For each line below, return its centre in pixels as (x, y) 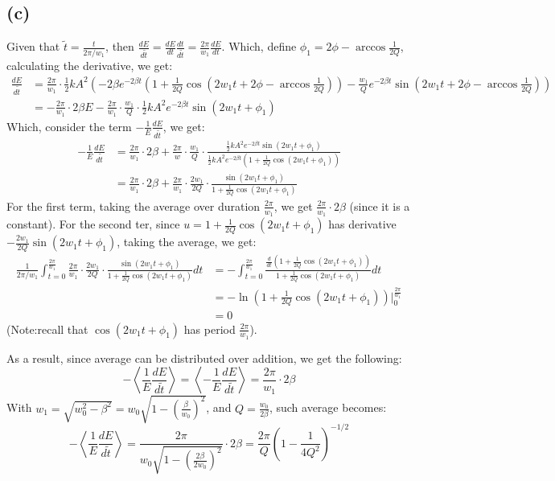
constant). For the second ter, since (93, 224)
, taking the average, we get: (187, 242)
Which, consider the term (69, 126)
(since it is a (380, 206)
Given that (33, 46)
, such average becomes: (328, 407)
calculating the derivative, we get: (90, 66)
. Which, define (259, 46)
